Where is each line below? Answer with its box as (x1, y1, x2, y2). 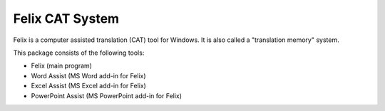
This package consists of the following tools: (13, 48, 145, 57)
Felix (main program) (31, 61, 93, 70)
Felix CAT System (13, 11, 120, 26)
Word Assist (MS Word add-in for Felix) (31, 71, 146, 80)
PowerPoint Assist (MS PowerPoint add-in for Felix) (31, 91, 182, 100)
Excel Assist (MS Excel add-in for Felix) (31, 82, 146, 90)
